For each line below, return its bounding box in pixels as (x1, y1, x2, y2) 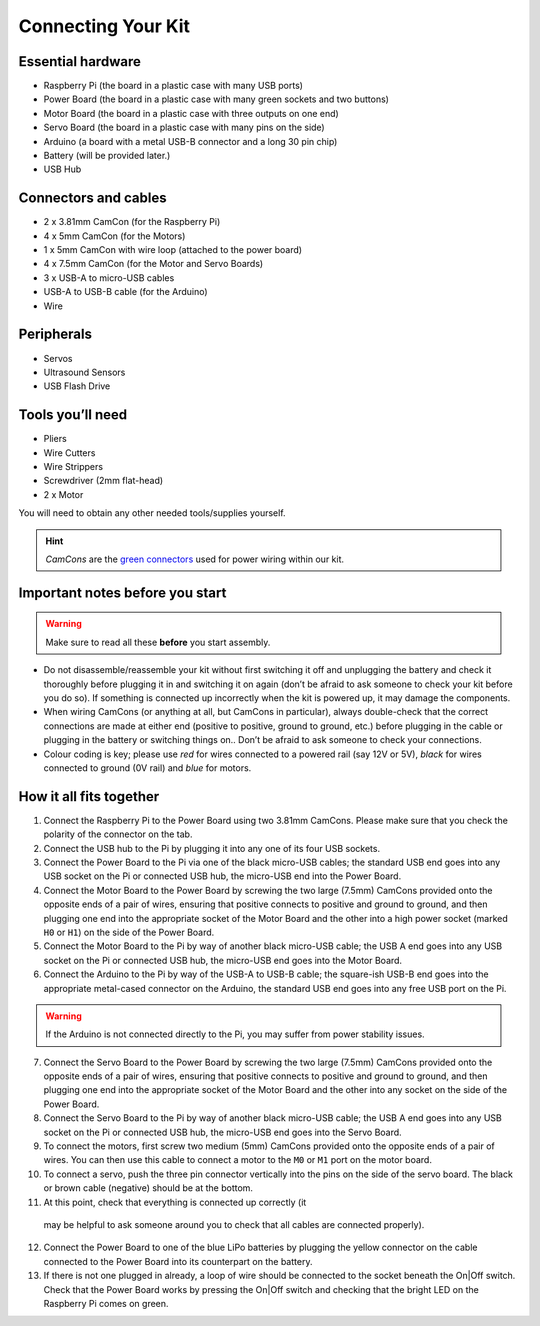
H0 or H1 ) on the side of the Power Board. (43, 926, 215, 938)
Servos (43, 352, 74, 364)
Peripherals (18, 326, 93, 343)
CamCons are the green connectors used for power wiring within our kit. (45, 553, 345, 565)
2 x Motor (43, 488, 84, 500)
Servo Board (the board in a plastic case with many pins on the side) (43, 121, 325, 134)
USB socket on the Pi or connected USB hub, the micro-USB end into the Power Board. (43, 870, 402, 882)
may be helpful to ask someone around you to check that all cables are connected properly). (43, 1218, 425, 1230)
